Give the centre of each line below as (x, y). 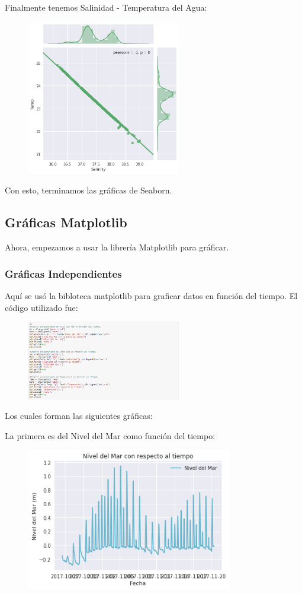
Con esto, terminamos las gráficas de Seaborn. (89, 190)
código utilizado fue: (41, 307)
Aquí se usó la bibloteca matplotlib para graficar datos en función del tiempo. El (151, 296)
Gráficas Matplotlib (66, 222)
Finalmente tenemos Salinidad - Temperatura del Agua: (106, 7)
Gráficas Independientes (63, 273)
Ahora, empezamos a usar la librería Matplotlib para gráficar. (117, 247)
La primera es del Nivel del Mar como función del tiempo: (110, 435)
